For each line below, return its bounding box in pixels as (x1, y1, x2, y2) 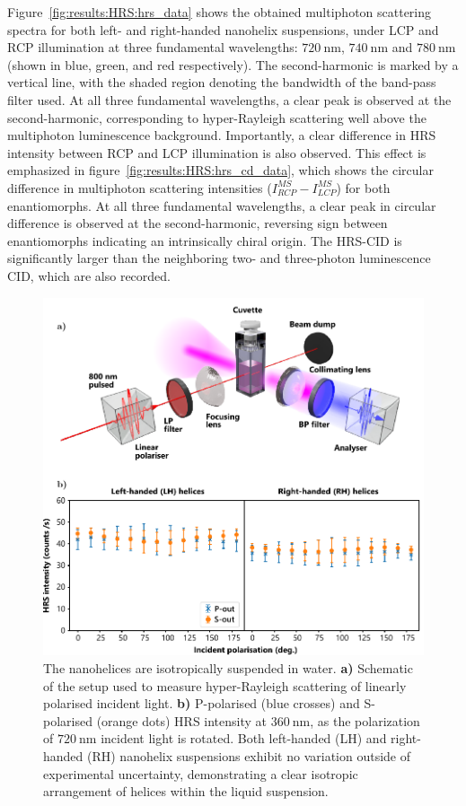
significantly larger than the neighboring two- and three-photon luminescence (7, 249, 431, 267)
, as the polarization (310, 711, 420, 730)
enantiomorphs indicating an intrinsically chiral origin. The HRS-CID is (7, 231, 402, 250)
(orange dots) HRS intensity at (96, 711, 268, 730)
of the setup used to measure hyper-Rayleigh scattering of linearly (43, 676, 407, 695)
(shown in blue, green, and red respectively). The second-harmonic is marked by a (7, 55, 459, 74)
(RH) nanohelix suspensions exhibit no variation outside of (87, 746, 411, 765)
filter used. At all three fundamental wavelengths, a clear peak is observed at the (7, 90, 452, 109)
